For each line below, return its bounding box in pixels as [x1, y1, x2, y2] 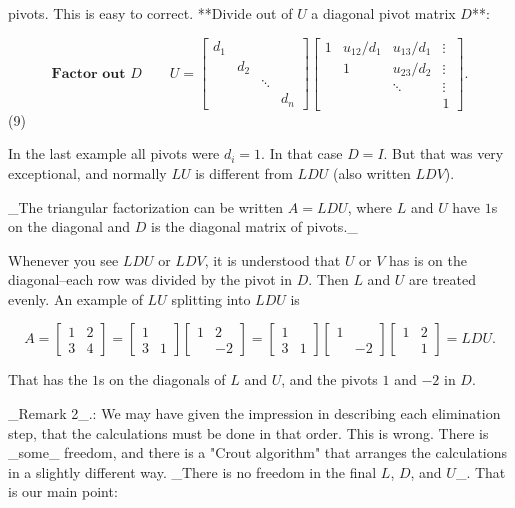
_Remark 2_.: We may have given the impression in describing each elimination [8, 403, 501, 424]
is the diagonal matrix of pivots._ [151, 216, 358, 237]
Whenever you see [8, 249, 119, 270]
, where [347, 196, 393, 217]
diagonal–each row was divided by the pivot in [8, 269, 293, 290]
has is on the [389, 249, 468, 270]
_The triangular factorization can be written [8, 196, 284, 217]
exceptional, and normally [8, 162, 167, 183]
